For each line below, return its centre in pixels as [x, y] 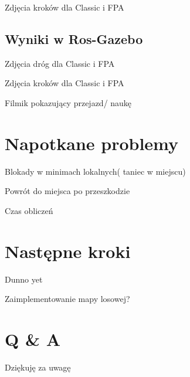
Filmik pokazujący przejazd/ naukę [68, 102]
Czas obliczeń [29, 210]
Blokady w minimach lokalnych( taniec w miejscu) [95, 171]
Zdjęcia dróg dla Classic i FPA [60, 63]
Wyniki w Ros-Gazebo [74, 38]
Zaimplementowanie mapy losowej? [67, 299]
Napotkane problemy [92, 143]
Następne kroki [68, 251]
